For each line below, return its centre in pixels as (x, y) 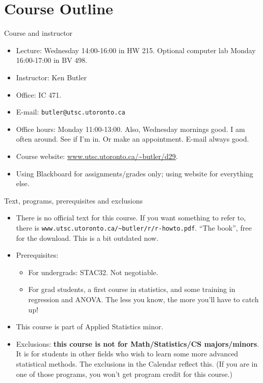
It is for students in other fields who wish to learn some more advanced (127, 354)
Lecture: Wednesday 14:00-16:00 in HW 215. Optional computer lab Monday (136, 50)
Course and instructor (38, 33)
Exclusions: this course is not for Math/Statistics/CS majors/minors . (138, 343)
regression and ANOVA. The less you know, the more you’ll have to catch (143, 299)
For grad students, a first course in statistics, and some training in (132, 289)
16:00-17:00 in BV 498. (52, 60)
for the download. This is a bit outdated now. (87, 238)
